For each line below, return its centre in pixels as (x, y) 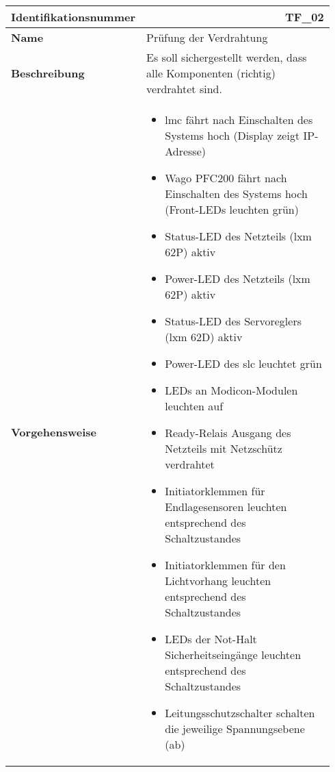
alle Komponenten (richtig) (211, 73)
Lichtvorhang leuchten (218, 581)
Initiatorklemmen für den (225, 565)
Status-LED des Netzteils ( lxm (238, 236)
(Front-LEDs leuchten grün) (232, 209)
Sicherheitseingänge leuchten (233, 655)
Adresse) (185, 151)
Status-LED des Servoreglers (233, 321)
